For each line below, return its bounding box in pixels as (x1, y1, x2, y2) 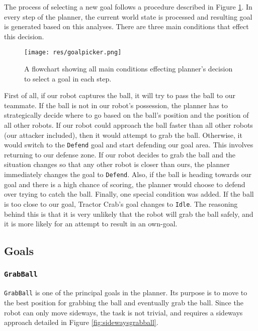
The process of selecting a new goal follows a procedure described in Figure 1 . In (4, 2, 252, 12)
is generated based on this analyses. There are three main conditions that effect (4, 21, 249, 32)
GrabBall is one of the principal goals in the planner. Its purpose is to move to (4, 287, 247, 298)
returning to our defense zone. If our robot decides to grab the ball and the (4, 149, 236, 159)
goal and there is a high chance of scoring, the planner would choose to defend (4, 179, 245, 189)
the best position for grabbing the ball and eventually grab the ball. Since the (4, 297, 243, 307)
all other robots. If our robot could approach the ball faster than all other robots (4, 120, 253, 130)
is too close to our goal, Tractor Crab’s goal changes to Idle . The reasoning (4, 198, 238, 209)
